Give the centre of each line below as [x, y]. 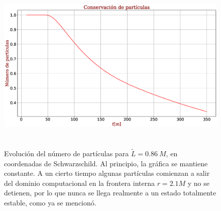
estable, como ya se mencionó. [50, 203]
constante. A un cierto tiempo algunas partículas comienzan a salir [107, 173]
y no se [199, 183]
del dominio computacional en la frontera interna [79, 183]
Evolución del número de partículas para [67, 153]
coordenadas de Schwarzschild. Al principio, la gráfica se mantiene [106, 163]
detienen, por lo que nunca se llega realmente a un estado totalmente [110, 193]
